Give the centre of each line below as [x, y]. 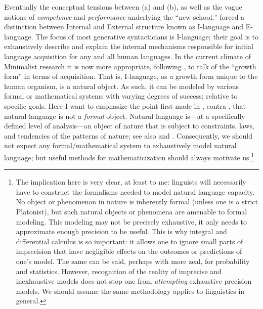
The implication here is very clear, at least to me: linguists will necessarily [131, 182]
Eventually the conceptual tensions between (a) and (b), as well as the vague [123, 7]
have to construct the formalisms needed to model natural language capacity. [135, 191]
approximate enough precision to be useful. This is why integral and [121, 231]
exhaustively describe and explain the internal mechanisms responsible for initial [129, 46]
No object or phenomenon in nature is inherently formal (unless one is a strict [137, 202]
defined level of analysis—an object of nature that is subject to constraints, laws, [129, 126]
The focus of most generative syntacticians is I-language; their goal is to [147, 36]
